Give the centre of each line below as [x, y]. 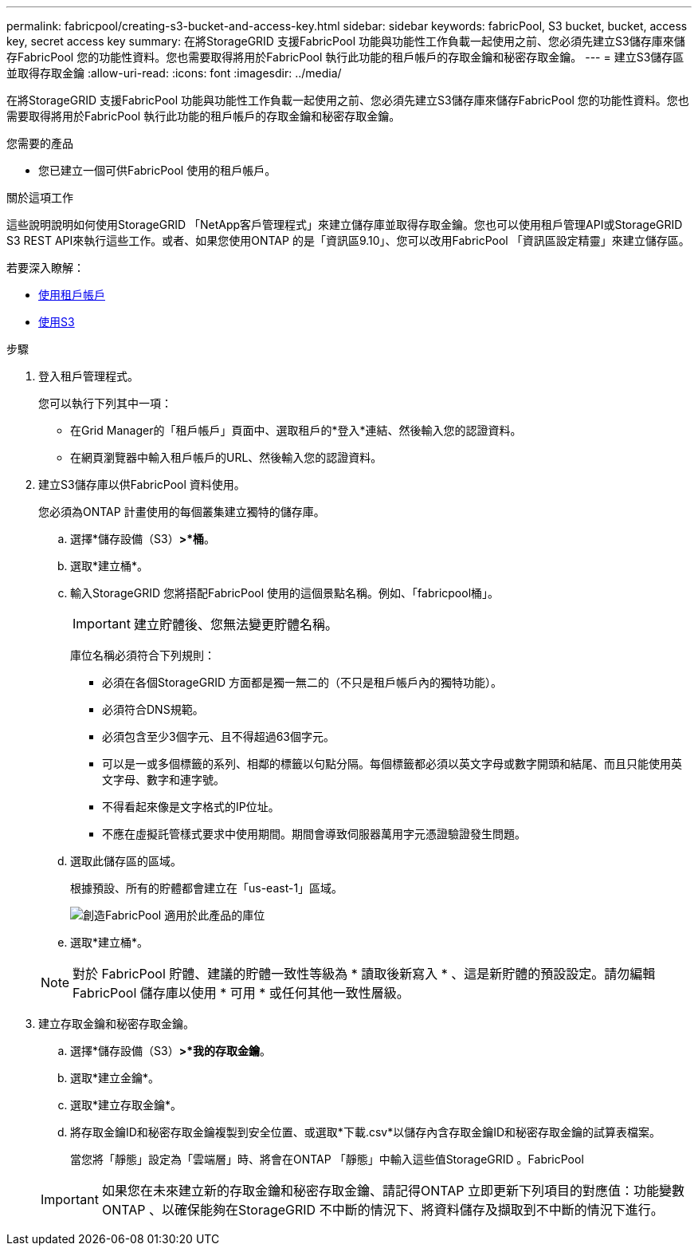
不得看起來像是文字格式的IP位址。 [191, 807]
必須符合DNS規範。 [153, 709]
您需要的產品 [40, 143]
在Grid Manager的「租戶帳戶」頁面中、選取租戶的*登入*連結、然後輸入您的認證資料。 [296, 430]
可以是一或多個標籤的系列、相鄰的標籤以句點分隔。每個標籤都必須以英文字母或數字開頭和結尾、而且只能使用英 [392, 764]
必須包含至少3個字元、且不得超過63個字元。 [218, 736]
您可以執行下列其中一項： [105, 403]
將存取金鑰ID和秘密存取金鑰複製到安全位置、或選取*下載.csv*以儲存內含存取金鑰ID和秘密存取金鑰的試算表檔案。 [366, 1132]
